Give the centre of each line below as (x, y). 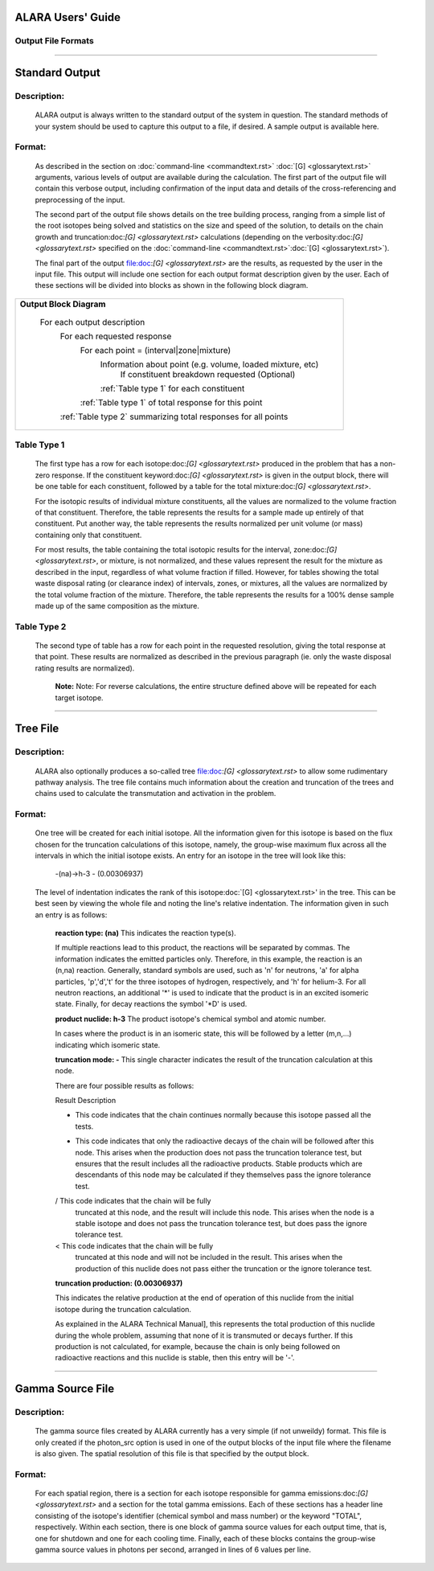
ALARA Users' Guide (68, 17)
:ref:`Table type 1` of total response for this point (171, 402)
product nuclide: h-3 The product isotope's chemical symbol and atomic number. (190, 1019)
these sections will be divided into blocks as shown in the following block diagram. (172, 285)
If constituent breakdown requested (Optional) (208, 374)
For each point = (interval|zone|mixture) (156, 350)
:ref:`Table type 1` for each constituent (172, 388)
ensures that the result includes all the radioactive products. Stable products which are (219, 1164)
